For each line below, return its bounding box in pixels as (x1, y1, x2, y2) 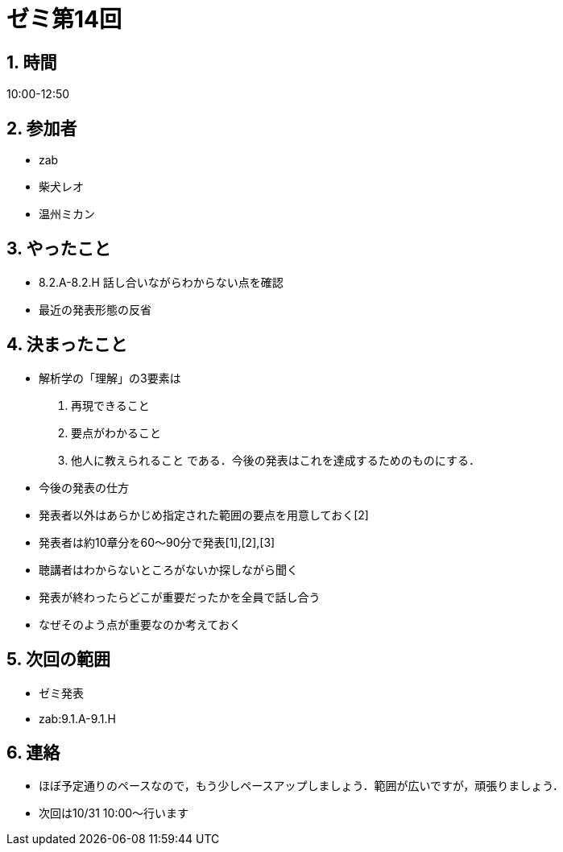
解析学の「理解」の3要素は (39, 370, 181, 385)
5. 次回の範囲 (6, 649, 110, 670)
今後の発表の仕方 (39, 480, 129, 494)
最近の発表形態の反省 (39, 302, 151, 316)
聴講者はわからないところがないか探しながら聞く (39, 562, 298, 577)
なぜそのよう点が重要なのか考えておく (39, 617, 241, 631)
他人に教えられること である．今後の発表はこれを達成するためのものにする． (71, 453, 480, 467)
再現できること (71, 398, 150, 412)
